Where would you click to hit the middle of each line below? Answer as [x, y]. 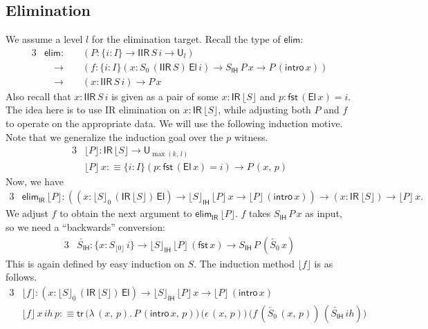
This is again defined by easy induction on [95, 263]
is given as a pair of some [165, 96]
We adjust [27, 213]
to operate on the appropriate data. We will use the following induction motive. [174, 123]
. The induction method [244, 263]
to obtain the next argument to [126, 213]
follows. [21, 277]
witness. [251, 137]
